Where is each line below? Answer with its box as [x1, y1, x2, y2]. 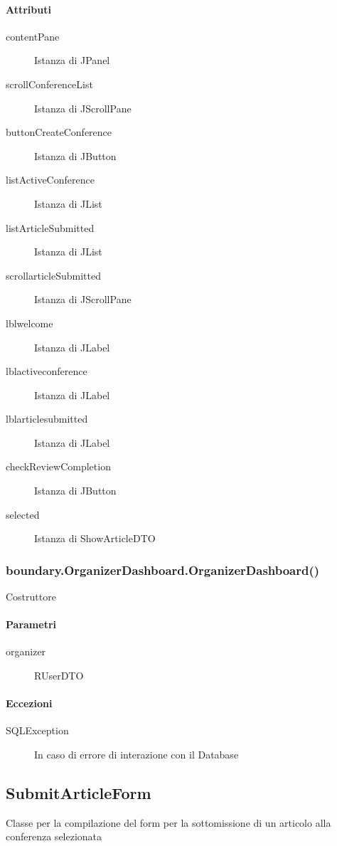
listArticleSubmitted [6, 220, 95, 235]
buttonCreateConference [6, 125, 112, 139]
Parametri [6, 617, 56, 632]
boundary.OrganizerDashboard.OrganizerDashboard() [6, 561, 320, 578]
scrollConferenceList [6, 76, 93, 91]
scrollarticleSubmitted [6, 268, 101, 282]
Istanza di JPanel [34, 53, 110, 68]
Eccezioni [6, 696, 53, 711]
